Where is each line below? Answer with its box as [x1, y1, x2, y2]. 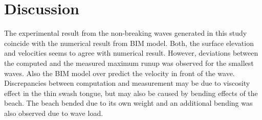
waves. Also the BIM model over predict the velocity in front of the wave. [4, 67, 235, 78]
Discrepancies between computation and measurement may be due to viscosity [4, 78, 250, 88]
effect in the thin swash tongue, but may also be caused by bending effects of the [4, 87, 258, 98]
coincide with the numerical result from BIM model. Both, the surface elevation [4, 37, 254, 48]
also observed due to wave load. [4, 107, 103, 118]
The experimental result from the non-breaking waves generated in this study [4, 28, 247, 38]
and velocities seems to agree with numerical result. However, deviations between [4, 47, 258, 58]
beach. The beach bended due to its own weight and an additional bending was [4, 98, 253, 108]
